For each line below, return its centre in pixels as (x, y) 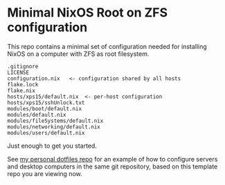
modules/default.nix (37, 115)
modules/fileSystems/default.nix (55, 121)
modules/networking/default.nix (54, 127)
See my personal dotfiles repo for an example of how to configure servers (112, 159)
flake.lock (23, 84)
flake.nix (21, 90)
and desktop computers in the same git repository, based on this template (112, 166)
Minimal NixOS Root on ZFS (88, 13)
